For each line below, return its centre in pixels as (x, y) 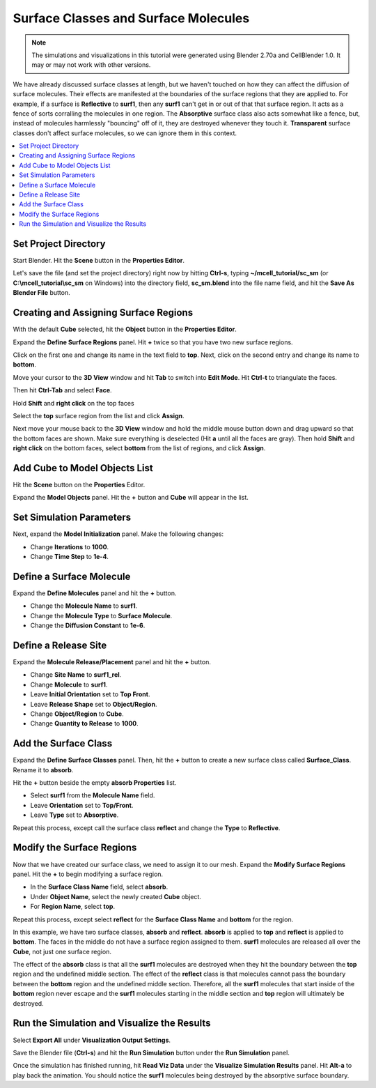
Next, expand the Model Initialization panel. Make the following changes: (118, 534)
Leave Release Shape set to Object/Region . (94, 704)
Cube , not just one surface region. (62, 951)
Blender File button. (41, 293)
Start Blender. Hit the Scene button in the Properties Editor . (99, 261)
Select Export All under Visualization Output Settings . (92, 1040)
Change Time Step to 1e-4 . (70, 557)
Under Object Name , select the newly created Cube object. (116, 896)
